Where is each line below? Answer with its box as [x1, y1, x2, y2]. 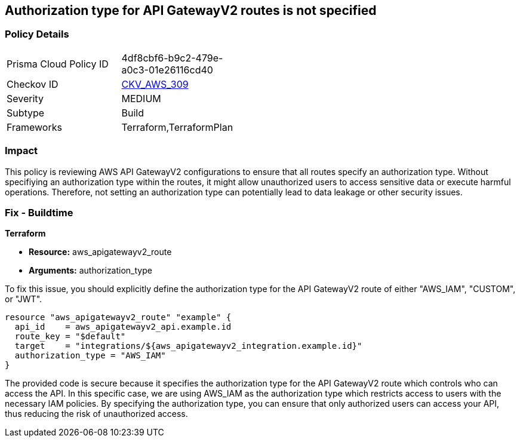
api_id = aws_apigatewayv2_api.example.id [14, 322, 232, 332]
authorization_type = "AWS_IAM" [14, 351, 166, 361]
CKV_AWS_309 [121, 78, 189, 90]
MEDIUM [121, 92, 161, 105]
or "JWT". [5, 294, 42, 305]
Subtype [7, 106, 45, 119]
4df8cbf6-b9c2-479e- [121, 51, 223, 64]
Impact [5, 145, 38, 157]
